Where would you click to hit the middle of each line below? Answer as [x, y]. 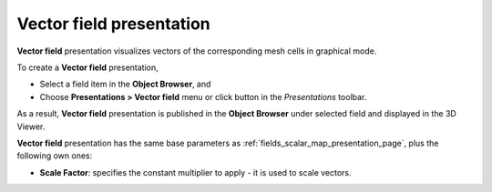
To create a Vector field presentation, [87, 67]
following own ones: [55, 156]
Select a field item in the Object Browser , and [125, 84]
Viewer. [31, 126]
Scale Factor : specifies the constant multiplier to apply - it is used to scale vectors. [195, 172]
